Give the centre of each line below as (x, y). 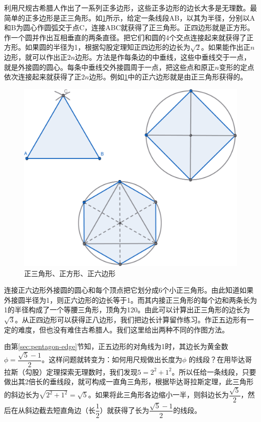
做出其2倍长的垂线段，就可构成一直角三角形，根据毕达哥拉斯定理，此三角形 (129, 382)
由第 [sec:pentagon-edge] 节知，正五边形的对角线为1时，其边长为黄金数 (116, 346)
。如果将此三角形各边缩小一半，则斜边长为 (158, 395)
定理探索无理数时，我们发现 (92, 371)
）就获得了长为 (124, 410)
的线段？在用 (210, 359)
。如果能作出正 (226, 47)
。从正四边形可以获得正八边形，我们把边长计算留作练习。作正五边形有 (131, 320)
